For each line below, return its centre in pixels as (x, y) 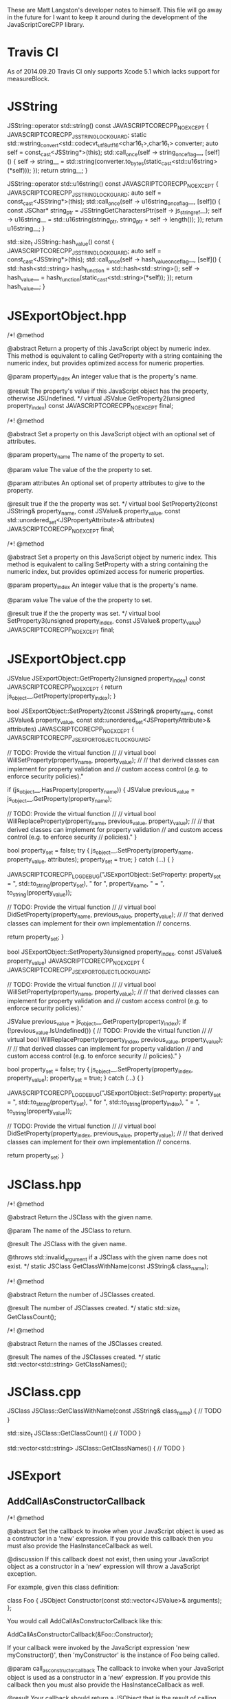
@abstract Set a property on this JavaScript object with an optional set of (111, 434)
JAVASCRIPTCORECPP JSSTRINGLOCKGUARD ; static (77, 135)
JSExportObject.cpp (67, 659)
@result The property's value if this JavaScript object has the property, (108, 391)
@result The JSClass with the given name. (67, 1244)
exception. (22, 1574)
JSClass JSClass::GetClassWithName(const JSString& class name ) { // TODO (114, 1412)
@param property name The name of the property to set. (86, 456)
